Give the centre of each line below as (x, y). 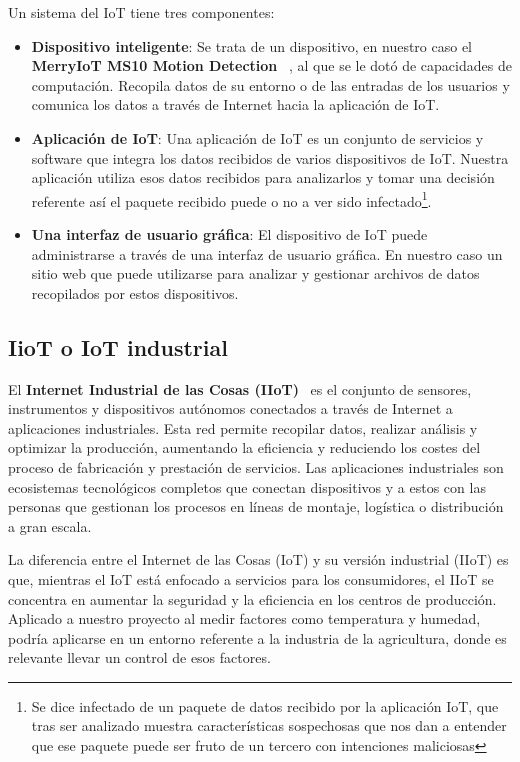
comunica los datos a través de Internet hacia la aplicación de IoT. (235, 104)
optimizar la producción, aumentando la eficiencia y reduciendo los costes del (244, 447)
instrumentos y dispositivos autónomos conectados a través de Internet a (230, 408)
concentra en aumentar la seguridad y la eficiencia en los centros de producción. (252, 598)
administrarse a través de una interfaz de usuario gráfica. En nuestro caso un (267, 253)
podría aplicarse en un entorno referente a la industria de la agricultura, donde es (257, 637)
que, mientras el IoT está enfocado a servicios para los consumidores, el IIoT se (251, 578)
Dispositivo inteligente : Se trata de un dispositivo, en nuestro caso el (252, 45)
